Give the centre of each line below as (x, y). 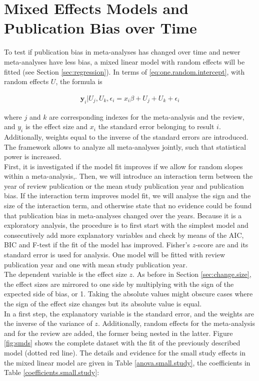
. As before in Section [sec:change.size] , (192, 274)
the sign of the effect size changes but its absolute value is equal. (103, 303)
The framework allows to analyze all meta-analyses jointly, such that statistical (125, 146)
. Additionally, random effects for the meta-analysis (176, 323)
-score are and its (222, 245)
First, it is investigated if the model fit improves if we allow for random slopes (123, 166)
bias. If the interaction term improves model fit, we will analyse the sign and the (127, 196)
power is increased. (33, 156)
